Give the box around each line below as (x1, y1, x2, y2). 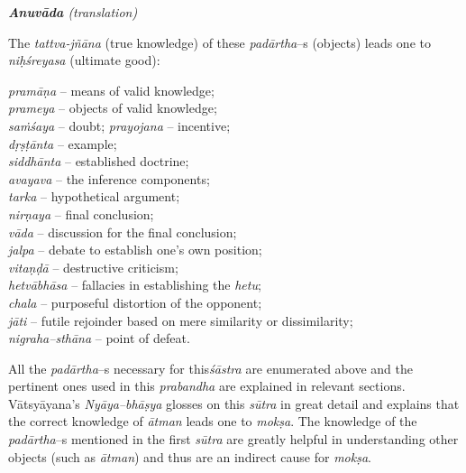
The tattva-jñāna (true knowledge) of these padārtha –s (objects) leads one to (8, 32, 431, 51)
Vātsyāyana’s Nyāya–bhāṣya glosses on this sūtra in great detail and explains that (8, 394, 460, 413)
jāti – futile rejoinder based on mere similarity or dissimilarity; (8, 311, 353, 329)
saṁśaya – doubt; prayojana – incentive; (8, 116, 231, 134)
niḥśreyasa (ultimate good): (8, 51, 160, 70)
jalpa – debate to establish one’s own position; (8, 240, 262, 259)
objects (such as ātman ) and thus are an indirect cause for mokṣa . (8, 447, 372, 466)
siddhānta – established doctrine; (8, 152, 189, 171)
